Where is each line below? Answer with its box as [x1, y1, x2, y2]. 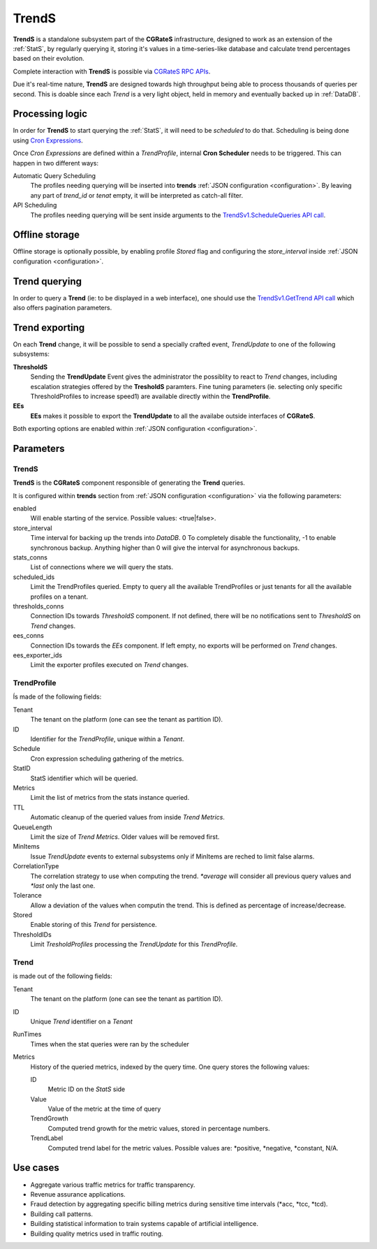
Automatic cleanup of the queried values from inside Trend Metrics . [30, 813, 225, 821]
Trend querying [13, 275, 82, 287]
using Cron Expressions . [13, 136, 83, 145]
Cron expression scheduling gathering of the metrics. [30, 754, 184, 763]
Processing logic [13, 108, 87, 120]
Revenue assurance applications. [30, 1190, 126, 1198]
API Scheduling [13, 201, 57, 210]
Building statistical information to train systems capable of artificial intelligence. [30, 1220, 258, 1228]
